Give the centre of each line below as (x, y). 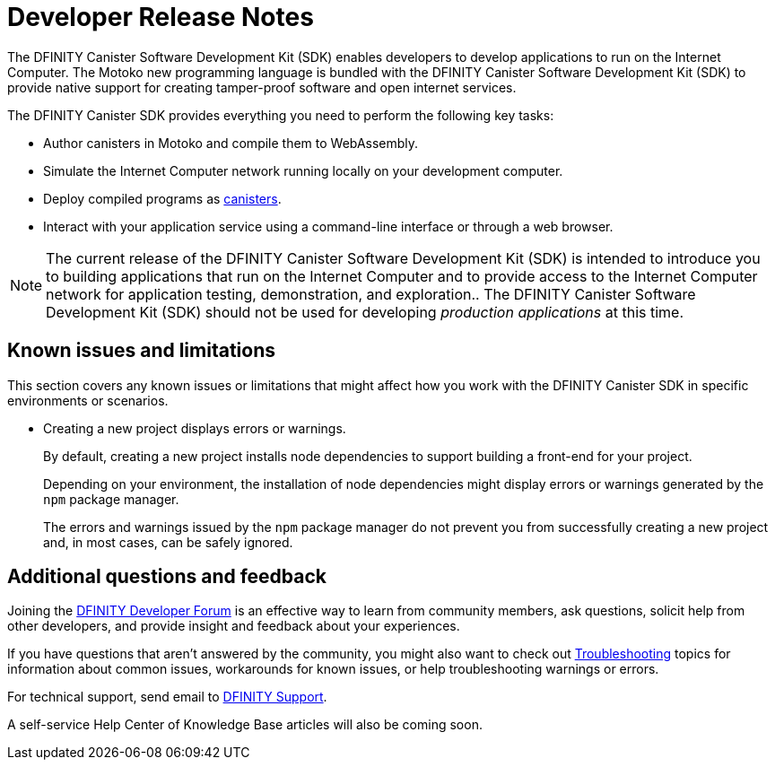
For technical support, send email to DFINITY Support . (167, 697)
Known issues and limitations (141, 351)
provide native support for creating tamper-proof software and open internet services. (262, 87)
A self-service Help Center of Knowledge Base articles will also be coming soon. (245, 725)
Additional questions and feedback (167, 577)
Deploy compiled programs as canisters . (162, 198)
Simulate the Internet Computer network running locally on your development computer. (303, 170)
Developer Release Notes (161, 17)
